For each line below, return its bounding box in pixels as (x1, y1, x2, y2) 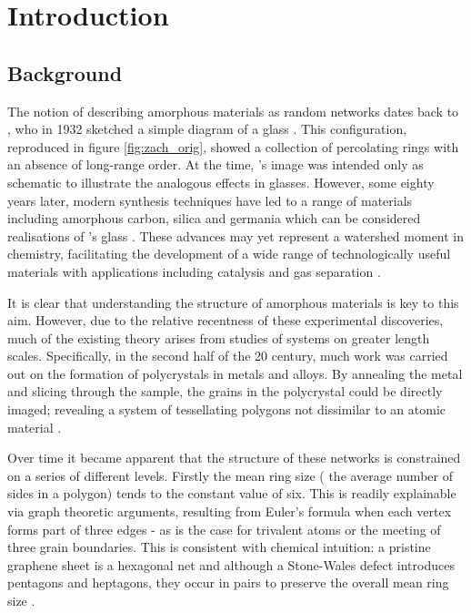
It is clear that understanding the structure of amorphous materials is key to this (7, 292, 459, 312)
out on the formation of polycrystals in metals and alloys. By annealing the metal (7, 363, 463, 383)
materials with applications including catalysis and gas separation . (7, 261, 381, 281)
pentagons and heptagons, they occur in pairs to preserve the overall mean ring (7, 573, 449, 592)
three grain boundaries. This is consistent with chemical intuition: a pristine (7, 537, 431, 557)
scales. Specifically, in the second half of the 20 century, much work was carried (7, 346, 448, 365)
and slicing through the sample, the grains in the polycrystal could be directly (7, 382, 443, 401)
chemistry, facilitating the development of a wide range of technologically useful (7, 244, 451, 263)
